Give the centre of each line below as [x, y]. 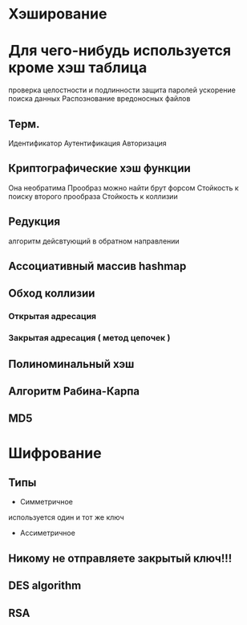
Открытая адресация [53, 317]
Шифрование [55, 453]
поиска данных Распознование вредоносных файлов [99, 99]
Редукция [34, 222]
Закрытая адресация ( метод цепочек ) [89, 338]
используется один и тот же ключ [66, 517]
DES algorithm [45, 586]
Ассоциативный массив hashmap [97, 266]
